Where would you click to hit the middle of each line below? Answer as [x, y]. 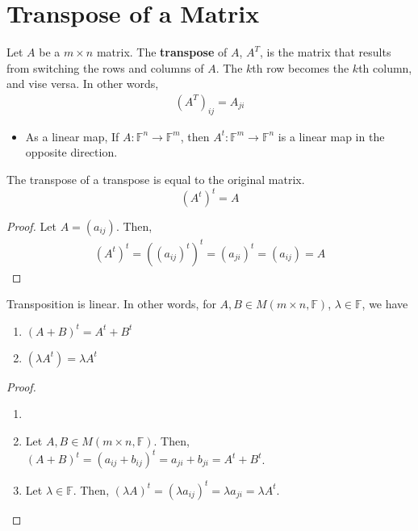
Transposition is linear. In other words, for [111, 304]
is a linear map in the [331, 136]
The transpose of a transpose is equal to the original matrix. [156, 179]
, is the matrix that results [326, 52]
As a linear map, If [72, 136]
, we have [385, 304]
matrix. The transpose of [162, 52]
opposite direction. [71, 152]
